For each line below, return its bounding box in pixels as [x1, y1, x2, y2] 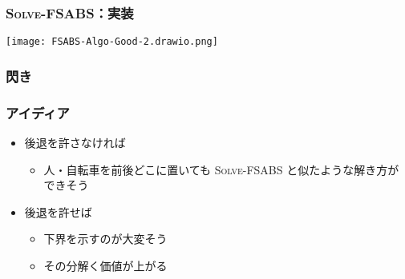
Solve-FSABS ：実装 [6, 2, 134, 22]
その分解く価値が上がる [43, 257, 168, 273]
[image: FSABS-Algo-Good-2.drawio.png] [6, 36, 218, 48]
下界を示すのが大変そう [43, 230, 168, 247]
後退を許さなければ [24, 134, 126, 150]
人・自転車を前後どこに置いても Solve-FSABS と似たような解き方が [43, 161, 399, 177]
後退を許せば [24, 203, 92, 220]
